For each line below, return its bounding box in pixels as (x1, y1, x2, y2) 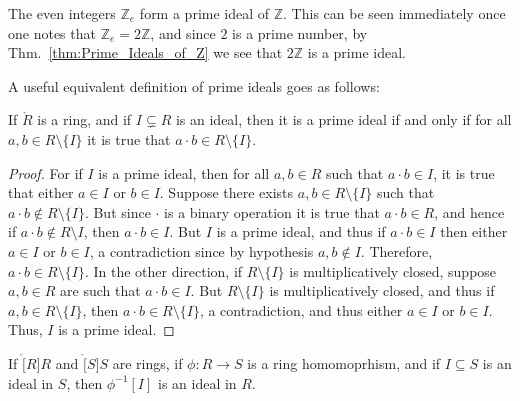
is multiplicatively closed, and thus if (269, 280, 495, 301)
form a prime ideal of (139, 3, 270, 23)
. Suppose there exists (159, 182, 294, 203)
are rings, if (112, 353, 183, 374)
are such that (60, 280, 141, 301)
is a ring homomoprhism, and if (247, 353, 441, 374)
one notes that (8, 22, 96, 43)
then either (440, 221, 508, 242)
